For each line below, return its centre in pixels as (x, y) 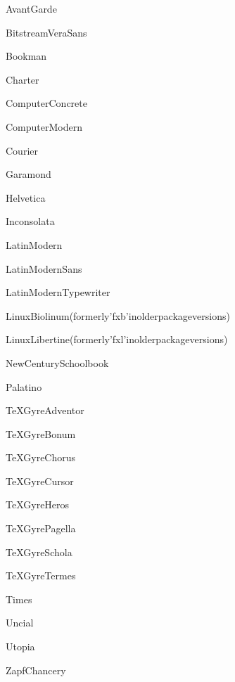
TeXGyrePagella (41, 528)
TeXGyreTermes (41, 575)
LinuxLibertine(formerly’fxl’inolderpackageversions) (117, 339)
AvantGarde (31, 8)
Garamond (28, 174)
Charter (23, 79)
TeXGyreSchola (39, 552)
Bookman (26, 56)
